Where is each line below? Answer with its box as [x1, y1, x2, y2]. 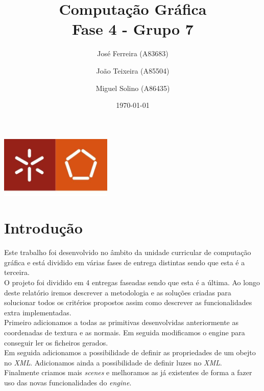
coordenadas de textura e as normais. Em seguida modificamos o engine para [4, 327, 245, 338]
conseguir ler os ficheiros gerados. [4, 337, 108, 348]
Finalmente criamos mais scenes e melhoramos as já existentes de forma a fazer [4, 367, 252, 378]
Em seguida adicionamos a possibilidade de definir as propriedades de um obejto [4, 347, 256, 358]
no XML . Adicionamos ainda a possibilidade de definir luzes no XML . [4, 357, 222, 367]
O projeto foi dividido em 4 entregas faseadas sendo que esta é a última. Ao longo [4, 277, 260, 288]
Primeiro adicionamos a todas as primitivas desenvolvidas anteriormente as [4, 317, 239, 328]
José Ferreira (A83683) [97, 48, 169, 59]
